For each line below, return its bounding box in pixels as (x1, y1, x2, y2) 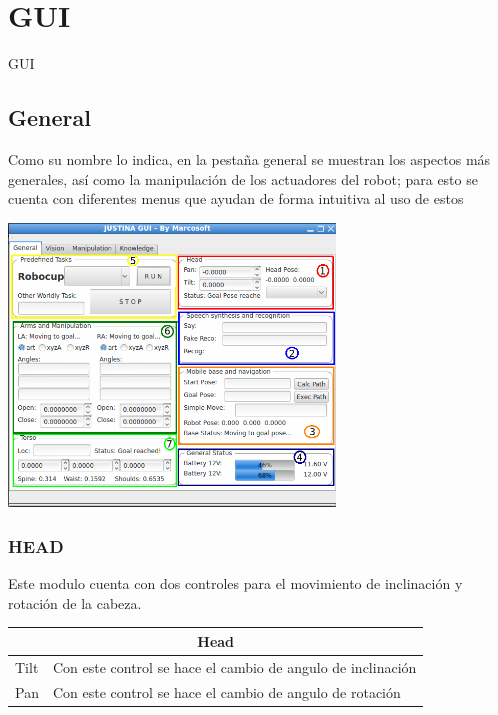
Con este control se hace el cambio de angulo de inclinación (52, 656, 417, 677)
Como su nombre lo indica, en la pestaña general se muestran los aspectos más (8, 148, 491, 169)
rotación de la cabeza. (8, 592, 142, 613)
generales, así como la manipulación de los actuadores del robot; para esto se (8, 168, 478, 189)
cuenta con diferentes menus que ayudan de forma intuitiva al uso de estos (8, 188, 464, 209)
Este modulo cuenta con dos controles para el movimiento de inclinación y (8, 573, 463, 594)
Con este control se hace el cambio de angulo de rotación (52, 681, 401, 702)
